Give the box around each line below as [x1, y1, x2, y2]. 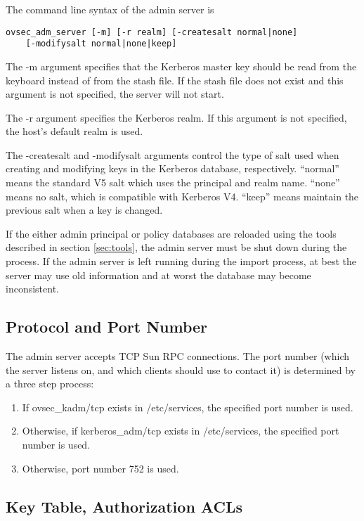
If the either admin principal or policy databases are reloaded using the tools [6, 226, 337, 240]
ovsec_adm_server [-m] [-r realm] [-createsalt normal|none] [6, 27, 298, 37]
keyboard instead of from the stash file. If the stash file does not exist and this [6, 72, 344, 87]
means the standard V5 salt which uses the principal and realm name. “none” [6, 175, 340, 190]
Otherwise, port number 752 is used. [22, 461, 179, 475]
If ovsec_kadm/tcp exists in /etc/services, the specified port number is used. [22, 399, 353, 414]
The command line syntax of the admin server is [6, 2, 214, 16]
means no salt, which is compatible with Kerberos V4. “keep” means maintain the [6, 188, 359, 203]
